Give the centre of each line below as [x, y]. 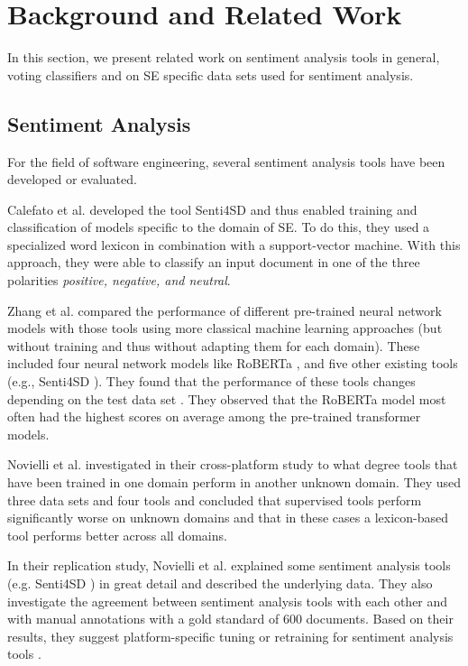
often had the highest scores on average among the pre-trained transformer [214, 416]
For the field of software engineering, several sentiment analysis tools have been [226, 161]
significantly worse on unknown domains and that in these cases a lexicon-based [228, 518]
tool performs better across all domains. [117, 535]
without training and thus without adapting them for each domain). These [214, 345]
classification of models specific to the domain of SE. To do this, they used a [219, 227]
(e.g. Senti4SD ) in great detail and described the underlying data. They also [220, 583]
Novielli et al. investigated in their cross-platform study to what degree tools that [233, 464]
